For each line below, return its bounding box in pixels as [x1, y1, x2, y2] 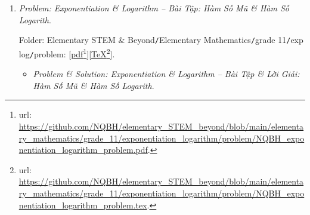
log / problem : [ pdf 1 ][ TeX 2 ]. [18, 45, 115, 60]
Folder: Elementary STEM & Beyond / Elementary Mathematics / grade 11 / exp [18, 33, 303, 46]
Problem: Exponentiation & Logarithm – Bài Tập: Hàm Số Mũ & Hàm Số [18, 2, 290, 14]
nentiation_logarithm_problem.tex [18, 198, 147, 211]
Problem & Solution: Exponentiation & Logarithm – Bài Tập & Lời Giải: [33, 67, 300, 80]
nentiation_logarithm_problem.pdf [18, 143, 148, 156]
